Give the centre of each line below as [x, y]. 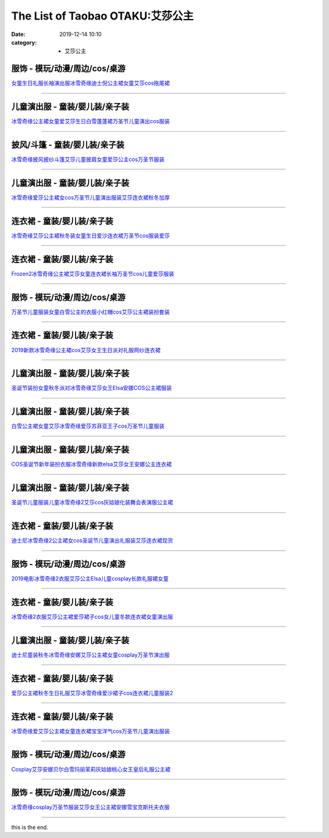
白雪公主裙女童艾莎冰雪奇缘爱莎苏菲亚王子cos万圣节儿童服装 [88, 426]
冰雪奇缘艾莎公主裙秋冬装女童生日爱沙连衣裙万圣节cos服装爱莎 [90, 236]
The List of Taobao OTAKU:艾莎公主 [103, 16]
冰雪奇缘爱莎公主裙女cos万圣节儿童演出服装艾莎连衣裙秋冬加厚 [90, 197]
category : [24, 42]
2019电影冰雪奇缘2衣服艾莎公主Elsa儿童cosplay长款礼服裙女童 [90, 579]
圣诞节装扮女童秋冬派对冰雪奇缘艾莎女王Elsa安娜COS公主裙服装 [91, 388]
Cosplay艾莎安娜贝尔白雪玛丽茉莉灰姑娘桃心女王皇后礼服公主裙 [91, 769]
